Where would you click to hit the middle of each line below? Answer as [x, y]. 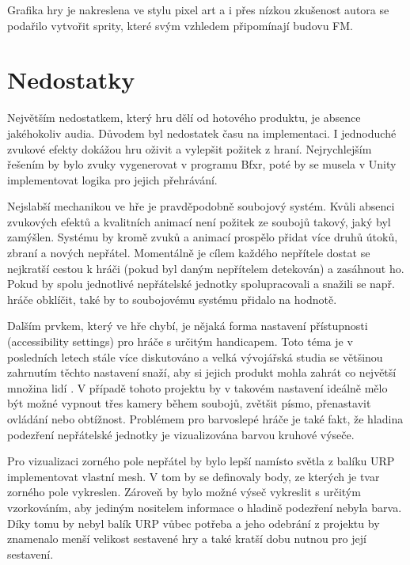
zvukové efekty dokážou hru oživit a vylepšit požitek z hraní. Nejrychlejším [190, 148]
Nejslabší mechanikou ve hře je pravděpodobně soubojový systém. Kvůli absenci [201, 206]
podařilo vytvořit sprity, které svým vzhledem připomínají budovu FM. [180, 25]
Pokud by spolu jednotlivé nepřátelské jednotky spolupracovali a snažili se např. [201, 284]
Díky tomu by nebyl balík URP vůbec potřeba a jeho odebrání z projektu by [194, 523]
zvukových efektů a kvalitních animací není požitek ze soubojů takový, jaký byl [199, 221]
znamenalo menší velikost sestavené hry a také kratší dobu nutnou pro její [187, 538]
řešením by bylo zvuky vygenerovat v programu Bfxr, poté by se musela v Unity [202, 164]
